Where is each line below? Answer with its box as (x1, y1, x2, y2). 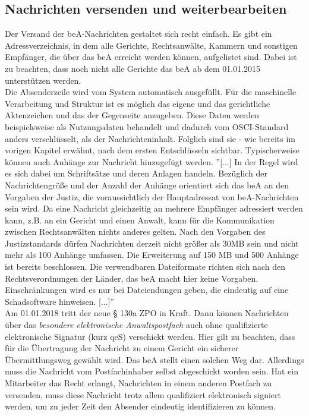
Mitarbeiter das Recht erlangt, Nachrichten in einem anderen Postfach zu (5, 377, 272, 389)
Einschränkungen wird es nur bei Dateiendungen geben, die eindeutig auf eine (5, 283, 289, 296)
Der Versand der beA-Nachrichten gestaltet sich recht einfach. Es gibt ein (5, 27, 272, 40)
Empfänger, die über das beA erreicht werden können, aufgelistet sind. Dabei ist (5, 51, 297, 63)
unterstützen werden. (5, 74, 81, 86)
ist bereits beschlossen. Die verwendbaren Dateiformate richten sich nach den (5, 260, 285, 273)
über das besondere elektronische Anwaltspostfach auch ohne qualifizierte (5, 319, 268, 331)
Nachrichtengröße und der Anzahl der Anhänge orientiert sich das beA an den (5, 178, 289, 191)
